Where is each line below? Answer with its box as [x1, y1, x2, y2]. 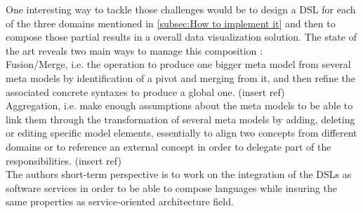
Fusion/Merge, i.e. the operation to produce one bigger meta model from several [6, 57, 351, 71]
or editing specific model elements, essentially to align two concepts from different [6, 125, 357, 140]
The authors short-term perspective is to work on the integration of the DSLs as [6, 167, 352, 181]
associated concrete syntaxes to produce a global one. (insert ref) [6, 84, 285, 99]
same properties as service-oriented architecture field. [6, 194, 234, 209]
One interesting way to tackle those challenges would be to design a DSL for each [6, 2, 356, 16]
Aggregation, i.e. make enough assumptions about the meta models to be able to [6, 98, 353, 113]
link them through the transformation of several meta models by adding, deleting [6, 111, 355, 126]
